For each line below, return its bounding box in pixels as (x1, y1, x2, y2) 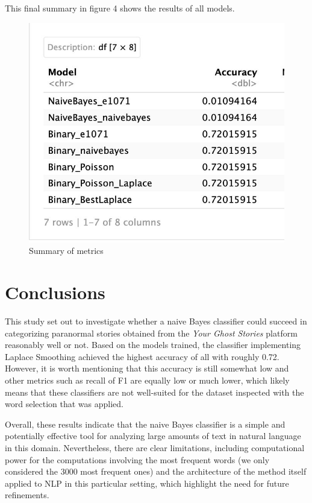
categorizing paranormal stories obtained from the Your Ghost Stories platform (5, 326, 298, 339)
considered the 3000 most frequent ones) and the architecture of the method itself (5, 465, 307, 478)
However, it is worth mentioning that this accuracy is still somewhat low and (5, 362, 289, 375)
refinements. (5, 489, 49, 501)
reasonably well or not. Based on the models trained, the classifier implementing (5, 338, 301, 351)
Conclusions (5, 280, 105, 305)
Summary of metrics (29, 244, 104, 257)
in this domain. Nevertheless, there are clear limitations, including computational (5, 441, 305, 454)
